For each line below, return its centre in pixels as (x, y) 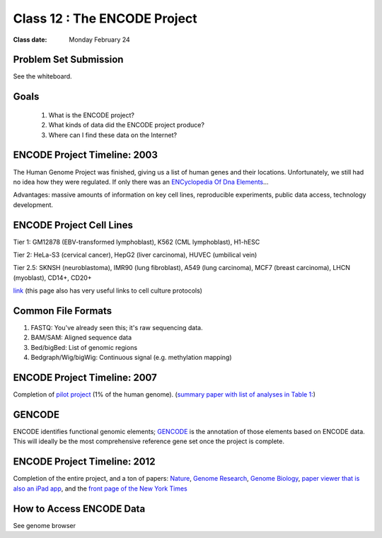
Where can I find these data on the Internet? (112, 135)
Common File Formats (63, 311)
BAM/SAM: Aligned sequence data (81, 338)
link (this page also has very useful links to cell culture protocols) (108, 291)
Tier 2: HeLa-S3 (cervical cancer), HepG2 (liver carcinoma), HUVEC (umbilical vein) (135, 255)
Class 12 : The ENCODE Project (105, 18)
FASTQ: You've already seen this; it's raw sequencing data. (117, 328)
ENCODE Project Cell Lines (73, 225)
